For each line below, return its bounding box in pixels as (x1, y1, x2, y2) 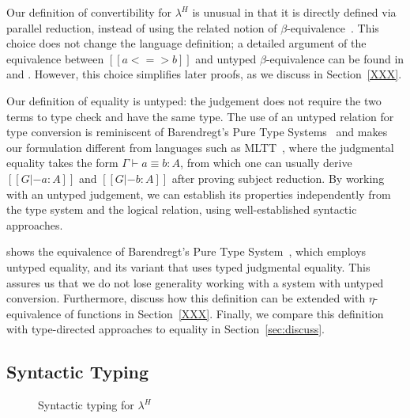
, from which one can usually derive (180, 154, 352, 171)
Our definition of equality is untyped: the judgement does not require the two (6, 92, 382, 108)
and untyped (195, 50, 257, 66)
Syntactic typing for (38, 397, 134, 413)
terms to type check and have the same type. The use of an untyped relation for (6, 108, 394, 124)
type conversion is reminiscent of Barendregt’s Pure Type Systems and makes (6, 123, 388, 140)
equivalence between (6, 50, 104, 66)
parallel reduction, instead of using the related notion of (6, 19, 277, 36)
